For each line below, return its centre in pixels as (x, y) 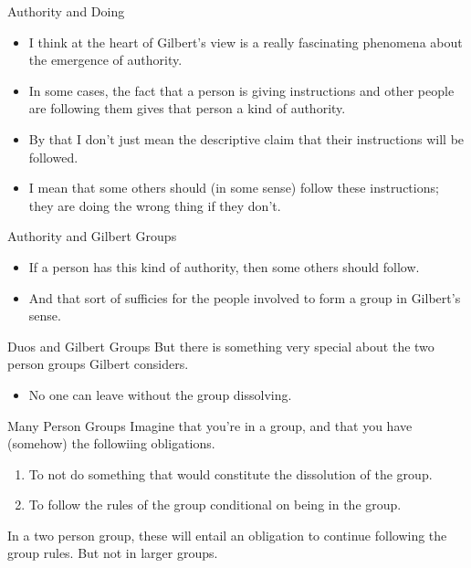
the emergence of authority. (105, 60)
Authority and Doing (66, 11)
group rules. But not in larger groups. (113, 553)
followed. (53, 157)
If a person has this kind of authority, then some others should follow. (224, 266)
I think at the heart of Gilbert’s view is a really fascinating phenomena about (246, 42)
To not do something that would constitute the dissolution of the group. (230, 473)
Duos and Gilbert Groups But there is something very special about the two (221, 346)
